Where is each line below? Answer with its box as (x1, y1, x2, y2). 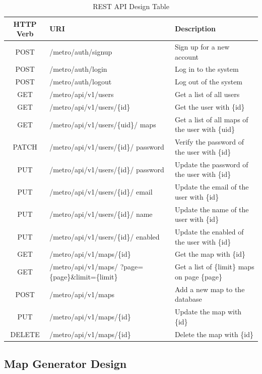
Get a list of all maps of (174, 114, 248, 124)
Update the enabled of (174, 226, 244, 237)
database (174, 294, 202, 304)
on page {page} (174, 271, 223, 282)
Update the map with (174, 306, 242, 317)
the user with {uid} (174, 124, 235, 134)
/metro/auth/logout (49, 76, 112, 87)
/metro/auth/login (49, 64, 107, 74)
